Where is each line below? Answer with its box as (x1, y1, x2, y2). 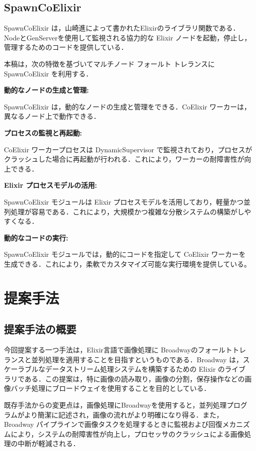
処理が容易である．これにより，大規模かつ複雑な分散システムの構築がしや (10, 206, 252, 216)
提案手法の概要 (4, 321, 76, 337)
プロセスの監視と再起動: (4, 127, 82, 138)
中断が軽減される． (17, 438, 80, 449)
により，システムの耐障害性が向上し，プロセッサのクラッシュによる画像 (10, 428, 244, 439)
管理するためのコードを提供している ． (4, 42, 128, 52)
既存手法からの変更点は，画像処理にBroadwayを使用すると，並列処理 (4, 400, 227, 410)
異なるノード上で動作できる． (4, 111, 100, 121)
